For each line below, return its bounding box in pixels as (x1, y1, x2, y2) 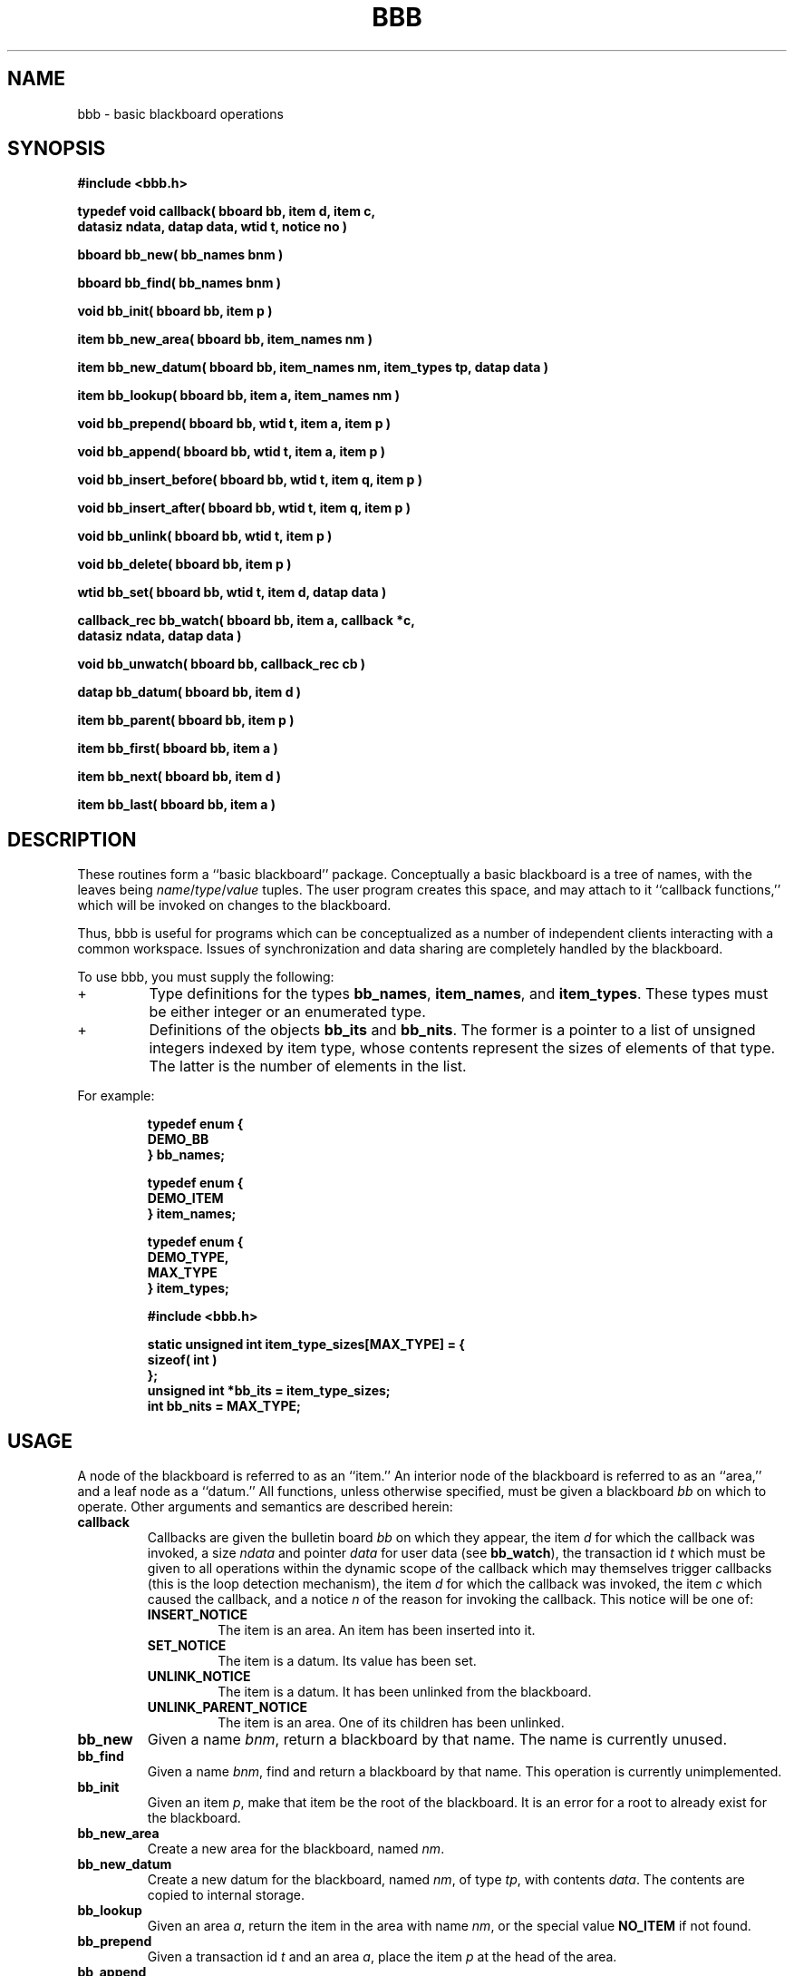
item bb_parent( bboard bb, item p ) (77, 712, 295, 729)
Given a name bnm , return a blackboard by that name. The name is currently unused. (147, 1730, 728, 1749)
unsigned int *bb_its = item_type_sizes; (147, 1383, 391, 1399)
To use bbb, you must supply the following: (77, 969, 334, 985)
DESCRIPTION (7, 827, 137, 851)
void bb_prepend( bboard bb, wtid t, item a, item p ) (77, 416, 392, 432)
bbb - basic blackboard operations (77, 105, 285, 122)
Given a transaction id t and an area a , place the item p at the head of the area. (147, 1949, 617, 1965)
